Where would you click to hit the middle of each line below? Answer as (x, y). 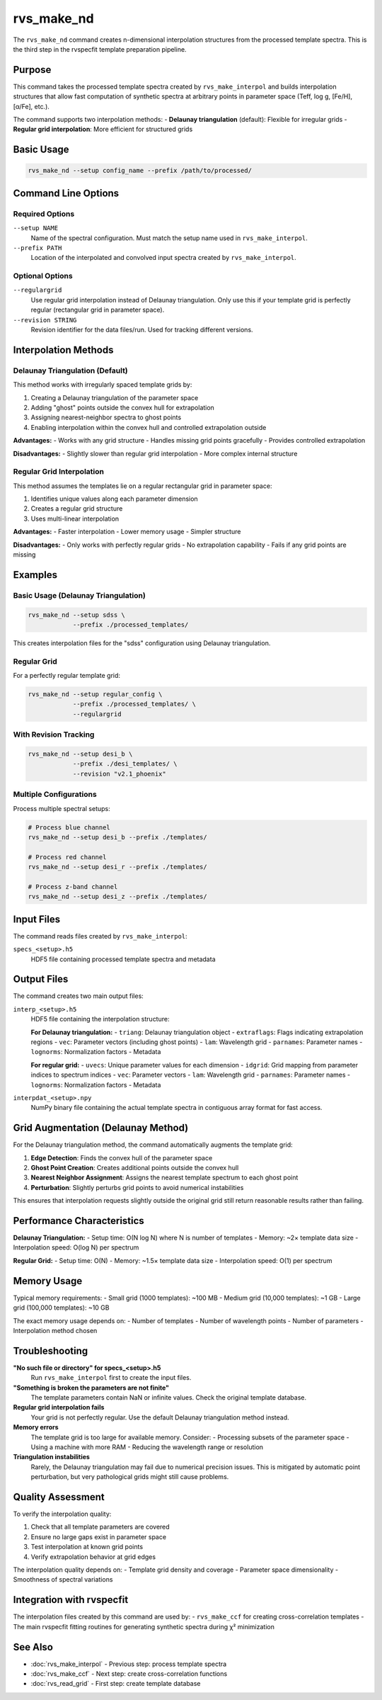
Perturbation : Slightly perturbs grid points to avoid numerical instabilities (137, 1187)
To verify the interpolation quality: (62, 1514)
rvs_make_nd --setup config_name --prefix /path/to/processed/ (140, 171)
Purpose (32, 70)
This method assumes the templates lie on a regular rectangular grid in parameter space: (143, 486)
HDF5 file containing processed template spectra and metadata (123, 959)
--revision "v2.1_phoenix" (119, 773)
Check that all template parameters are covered (100, 1527)
